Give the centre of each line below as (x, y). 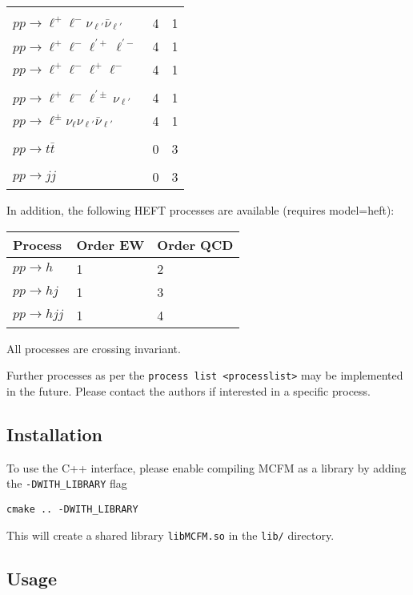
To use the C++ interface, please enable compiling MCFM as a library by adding (206, 467)
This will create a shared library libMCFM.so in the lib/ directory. (170, 535)
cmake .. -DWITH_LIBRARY (72, 509)
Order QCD (195, 244)
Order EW (110, 244)
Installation (54, 434)
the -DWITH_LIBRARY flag (67, 483)
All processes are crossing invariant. (94, 348)
